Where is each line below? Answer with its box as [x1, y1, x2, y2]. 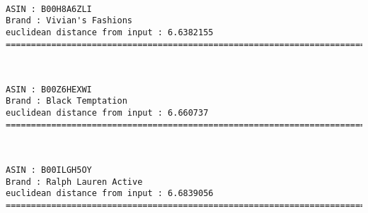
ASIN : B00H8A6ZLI [6, 4, 92, 14]
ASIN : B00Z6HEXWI [6, 84, 92, 95]
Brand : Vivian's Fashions [6, 16, 132, 26]
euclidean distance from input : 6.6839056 [6, 188, 214, 199]
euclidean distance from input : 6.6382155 [6, 27, 214, 37]
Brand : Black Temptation [6, 96, 127, 107]
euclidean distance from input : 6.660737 [6, 108, 209, 118]
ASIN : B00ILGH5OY [6, 165, 92, 176]
